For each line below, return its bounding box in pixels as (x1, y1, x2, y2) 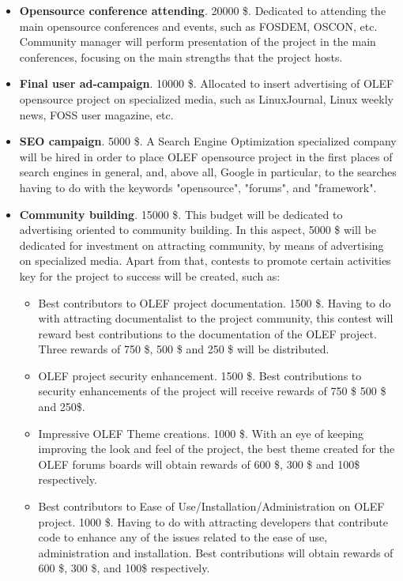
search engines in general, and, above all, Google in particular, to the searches (19, 164, 397, 180)
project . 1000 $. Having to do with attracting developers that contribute (38, 513, 389, 530)
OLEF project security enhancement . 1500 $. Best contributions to (38, 367, 362, 383)
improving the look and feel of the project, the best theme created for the (38, 440, 395, 457)
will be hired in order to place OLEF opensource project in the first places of (19, 148, 393, 164)
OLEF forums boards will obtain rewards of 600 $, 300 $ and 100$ (38, 455, 360, 472)
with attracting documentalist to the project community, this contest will (38, 310, 394, 326)
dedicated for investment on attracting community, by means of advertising (19, 236, 384, 253)
